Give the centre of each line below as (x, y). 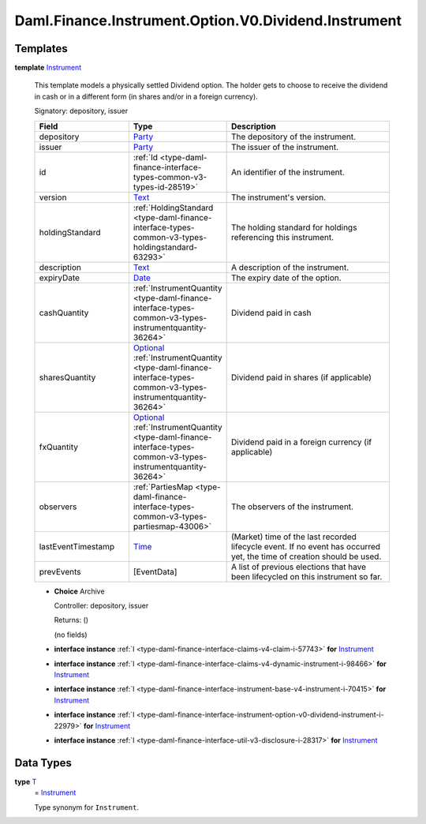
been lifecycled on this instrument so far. (306, 576)
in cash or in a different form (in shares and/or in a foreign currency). (146, 96)
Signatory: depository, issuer (81, 111)
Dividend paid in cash (271, 313)
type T (26, 781)
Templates (41, 49)
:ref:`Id (145, 157)
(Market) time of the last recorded (293, 537)
